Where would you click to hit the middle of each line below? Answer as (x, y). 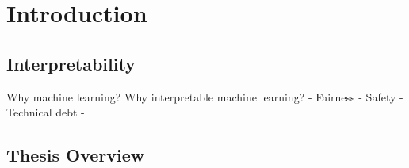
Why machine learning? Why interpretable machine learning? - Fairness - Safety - (205, 96)
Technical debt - (46, 112)
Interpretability (71, 63)
